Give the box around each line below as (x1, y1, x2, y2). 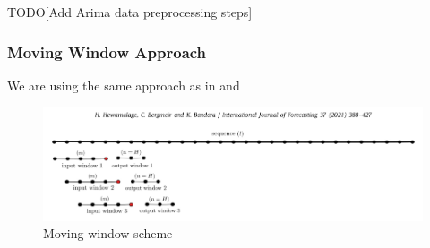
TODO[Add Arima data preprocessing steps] (7, 3, 253, 21)
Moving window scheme (43, 224, 173, 243)
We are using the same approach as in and (7, 75, 240, 94)
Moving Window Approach (7, 40, 207, 63)
